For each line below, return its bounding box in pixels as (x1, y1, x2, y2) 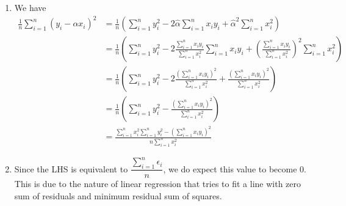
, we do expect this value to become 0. (163, 162, 306, 175)
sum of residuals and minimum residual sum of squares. (14, 189, 222, 202)
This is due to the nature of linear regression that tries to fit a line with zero (14, 177, 301, 190)
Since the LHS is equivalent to (14, 162, 128, 175)
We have (14, 1, 46, 13)
